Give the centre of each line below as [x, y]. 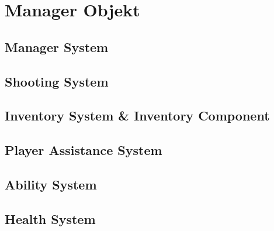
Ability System [51, 184]
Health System [50, 218]
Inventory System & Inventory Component [137, 115]
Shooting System [57, 81]
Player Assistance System [84, 150]
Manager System [57, 46]
